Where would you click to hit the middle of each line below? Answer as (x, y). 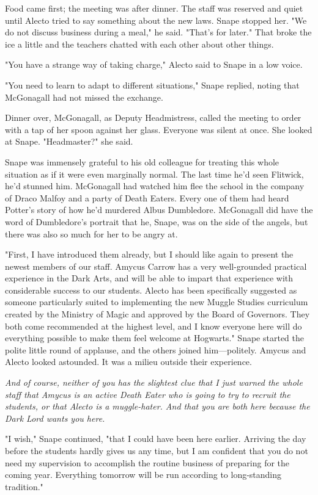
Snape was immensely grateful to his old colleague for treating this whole (142, 161)
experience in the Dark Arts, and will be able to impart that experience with (149, 278)
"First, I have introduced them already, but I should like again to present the (149, 254)
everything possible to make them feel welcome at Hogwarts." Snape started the (154, 338)
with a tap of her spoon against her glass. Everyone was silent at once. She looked (159, 129)
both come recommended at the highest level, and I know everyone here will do (153, 326)
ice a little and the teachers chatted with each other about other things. (139, 44)
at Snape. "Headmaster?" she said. (69, 141)
